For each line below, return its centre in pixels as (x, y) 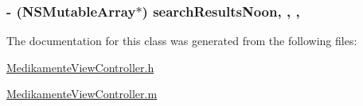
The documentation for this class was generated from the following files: (182, 41)
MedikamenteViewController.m (82, 94)
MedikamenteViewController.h (80, 67)
